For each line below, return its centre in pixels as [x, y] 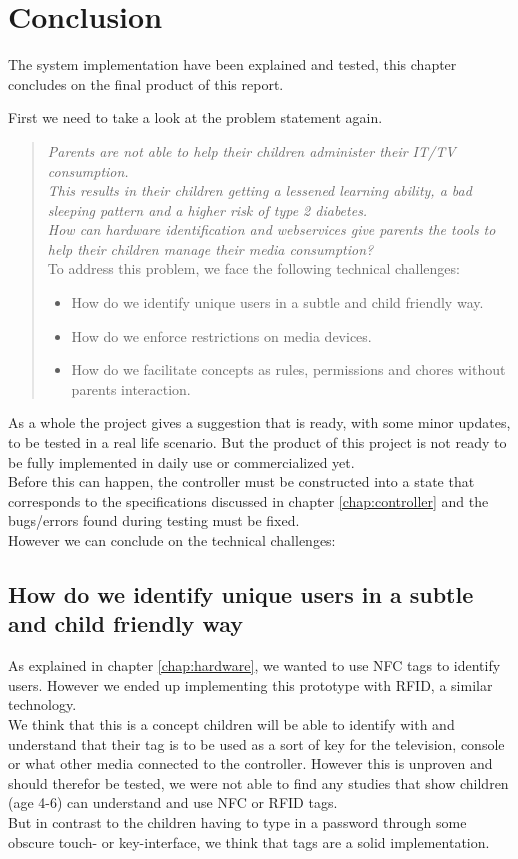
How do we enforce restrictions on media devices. [221, 335]
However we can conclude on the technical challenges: [172, 540]
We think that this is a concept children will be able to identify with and [231, 723]
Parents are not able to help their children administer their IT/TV [251, 150]
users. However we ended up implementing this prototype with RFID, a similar [250, 684]
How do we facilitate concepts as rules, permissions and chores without [288, 369]
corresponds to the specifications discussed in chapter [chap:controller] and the [248, 500]
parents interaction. [131, 388]
